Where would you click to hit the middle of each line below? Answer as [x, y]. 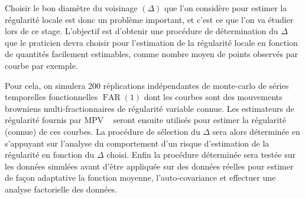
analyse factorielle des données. [61, 189]
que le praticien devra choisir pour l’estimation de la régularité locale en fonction [151, 42]
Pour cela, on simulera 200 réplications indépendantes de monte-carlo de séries [147, 85]
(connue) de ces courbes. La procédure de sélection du [103, 131]
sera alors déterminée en [256, 131]
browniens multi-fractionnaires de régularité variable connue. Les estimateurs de [150, 108]
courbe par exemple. [41, 65]
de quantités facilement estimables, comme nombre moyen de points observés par [151, 54]
